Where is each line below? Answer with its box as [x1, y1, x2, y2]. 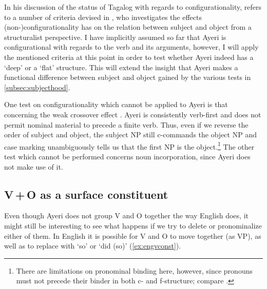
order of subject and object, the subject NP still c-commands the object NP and [4, 129, 257, 140]
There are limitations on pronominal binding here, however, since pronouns [16, 265, 253, 276]
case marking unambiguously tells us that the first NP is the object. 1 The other [4, 139, 255, 152]
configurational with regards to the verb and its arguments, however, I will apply [4, 42, 259, 52]
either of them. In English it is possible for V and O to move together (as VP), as [4, 230, 261, 241]
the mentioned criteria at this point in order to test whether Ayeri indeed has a [4, 51, 254, 62]
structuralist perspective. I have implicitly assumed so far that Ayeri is [4, 31, 226, 42]
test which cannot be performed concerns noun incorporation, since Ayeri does [4, 151, 251, 161]
